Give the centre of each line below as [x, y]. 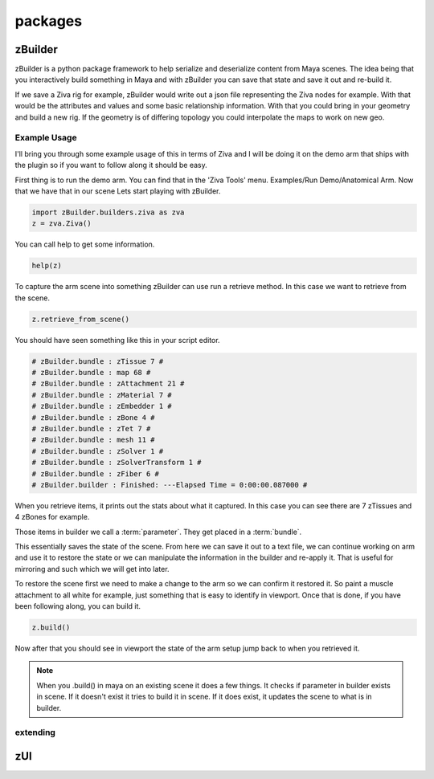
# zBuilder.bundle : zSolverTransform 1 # [117, 463]
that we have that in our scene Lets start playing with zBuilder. [118, 191]
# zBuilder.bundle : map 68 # [91, 372]
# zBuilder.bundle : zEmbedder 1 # [102, 406]
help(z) [47, 266]
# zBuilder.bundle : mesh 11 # [94, 440]
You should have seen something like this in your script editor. [117, 340]
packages [49, 21]
